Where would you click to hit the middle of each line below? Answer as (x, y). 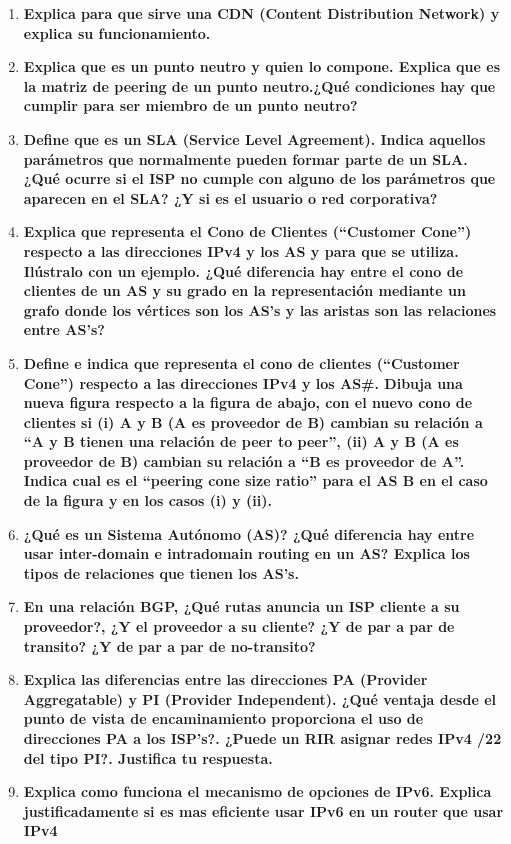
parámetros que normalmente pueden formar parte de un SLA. (245, 158)
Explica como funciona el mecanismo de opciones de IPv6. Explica (257, 791)
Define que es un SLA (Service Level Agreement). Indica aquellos (254, 138)
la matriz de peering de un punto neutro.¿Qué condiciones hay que (259, 85)
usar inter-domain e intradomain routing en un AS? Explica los (246, 553)
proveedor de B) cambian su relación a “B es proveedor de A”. (244, 460)
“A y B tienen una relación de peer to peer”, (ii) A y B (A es (241, 441)
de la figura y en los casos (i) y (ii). (147, 500)
